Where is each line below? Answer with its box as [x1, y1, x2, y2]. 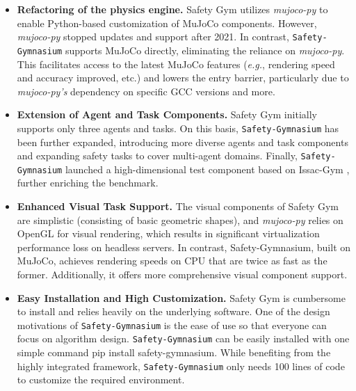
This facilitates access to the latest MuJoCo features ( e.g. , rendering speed [17, 56, 335, 71]
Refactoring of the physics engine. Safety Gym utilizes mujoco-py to [17, 2, 328, 16]
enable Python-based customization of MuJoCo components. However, [17, 15, 317, 30]
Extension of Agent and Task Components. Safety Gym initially [17, 107, 317, 122]
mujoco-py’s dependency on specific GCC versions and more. [17, 83, 275, 98]
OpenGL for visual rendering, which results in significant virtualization [17, 226, 320, 241]
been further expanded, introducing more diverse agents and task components [17, 134, 348, 149]
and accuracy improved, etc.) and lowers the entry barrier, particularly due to [17, 70, 349, 85]
